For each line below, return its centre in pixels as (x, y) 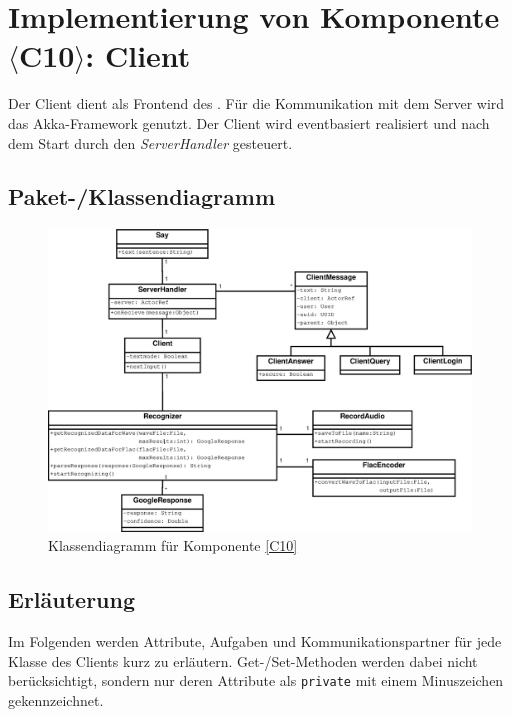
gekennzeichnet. (56, 699)
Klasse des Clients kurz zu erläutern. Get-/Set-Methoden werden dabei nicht (243, 660)
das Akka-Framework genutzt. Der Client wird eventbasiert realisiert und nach (249, 122)
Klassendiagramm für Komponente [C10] (173, 545)
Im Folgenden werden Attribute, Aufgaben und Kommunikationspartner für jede (255, 640)
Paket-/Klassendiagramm (141, 196)
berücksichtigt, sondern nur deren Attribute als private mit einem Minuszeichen (256, 680)
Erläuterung (72, 599)
